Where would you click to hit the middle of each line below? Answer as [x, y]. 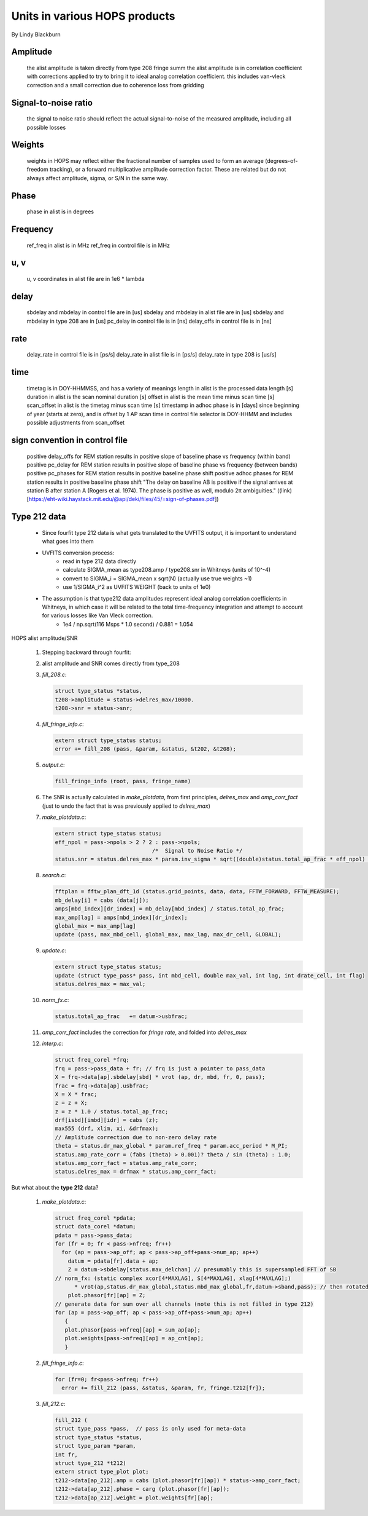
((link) [285, 491]
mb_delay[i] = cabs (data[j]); [102, 900]
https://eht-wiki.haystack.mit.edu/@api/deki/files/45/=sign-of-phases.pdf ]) [124, 499]
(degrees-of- [281, 160]
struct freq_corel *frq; [92, 1060]
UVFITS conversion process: [78, 553]
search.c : [54, 875]
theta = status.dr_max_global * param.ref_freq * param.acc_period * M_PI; [171, 1146]
